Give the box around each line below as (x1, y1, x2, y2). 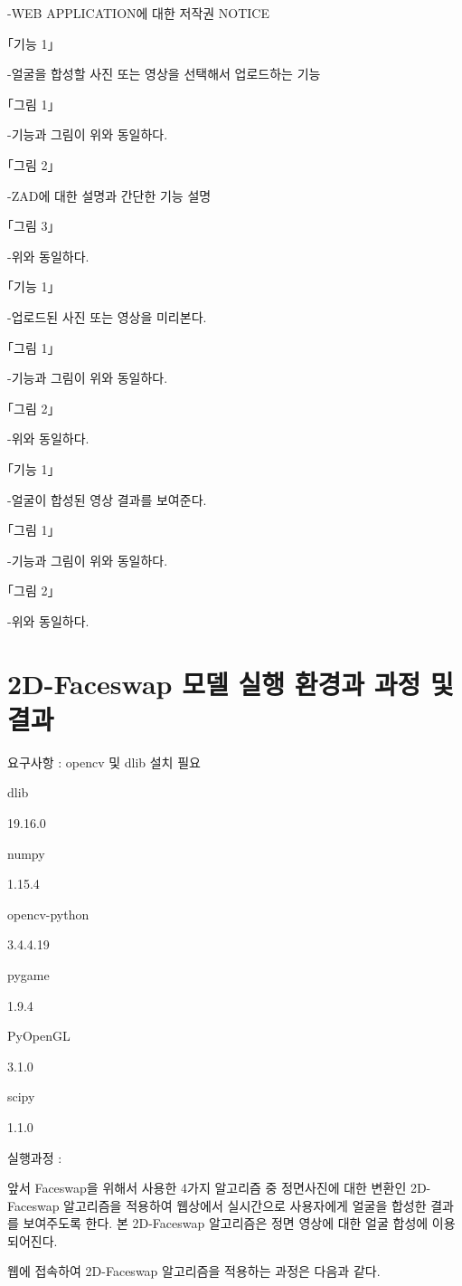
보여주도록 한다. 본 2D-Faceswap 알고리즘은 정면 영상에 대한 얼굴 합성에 (23, 1214, 429, 1233)
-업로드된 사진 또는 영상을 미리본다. (7, 307, 207, 326)
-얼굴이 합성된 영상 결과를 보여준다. (7, 490, 207, 509)
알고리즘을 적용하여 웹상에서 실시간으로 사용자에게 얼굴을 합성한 (63, 1196, 427, 1215)
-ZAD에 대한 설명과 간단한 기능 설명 (7, 186, 212, 205)
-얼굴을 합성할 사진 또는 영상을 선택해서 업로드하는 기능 (7, 64, 321, 83)
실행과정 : (7, 1148, 62, 1167)
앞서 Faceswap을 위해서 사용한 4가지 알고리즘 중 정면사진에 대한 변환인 (7, 1178, 407, 1197)
